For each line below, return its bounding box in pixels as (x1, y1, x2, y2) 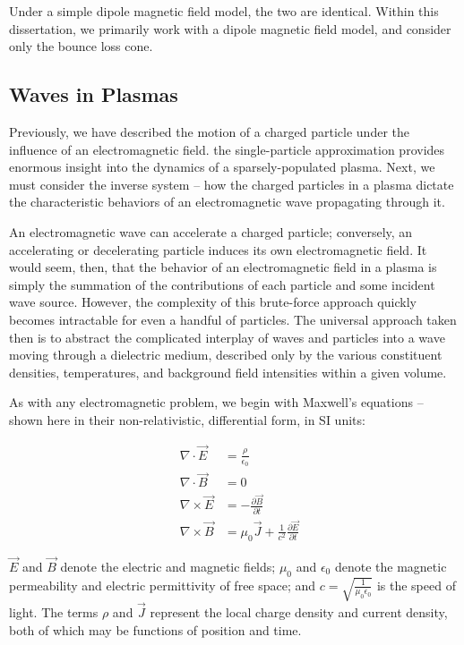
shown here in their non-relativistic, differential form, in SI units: (9, 410, 365, 429)
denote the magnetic (334, 556, 447, 575)
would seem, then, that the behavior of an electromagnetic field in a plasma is (9, 258, 437, 276)
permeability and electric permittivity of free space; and (9, 575, 316, 594)
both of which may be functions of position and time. (9, 620, 302, 639)
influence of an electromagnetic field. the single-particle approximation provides (9, 140, 445, 158)
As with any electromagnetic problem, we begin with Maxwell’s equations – (9, 393, 424, 412)
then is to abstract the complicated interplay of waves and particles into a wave (9, 327, 445, 346)
